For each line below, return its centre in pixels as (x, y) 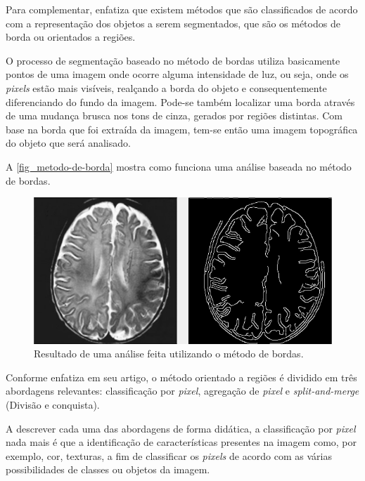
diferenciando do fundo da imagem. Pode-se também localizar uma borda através (180, 101)
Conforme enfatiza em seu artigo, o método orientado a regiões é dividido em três (181, 377)
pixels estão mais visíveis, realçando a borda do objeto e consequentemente (166, 87)
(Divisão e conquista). (53, 404)
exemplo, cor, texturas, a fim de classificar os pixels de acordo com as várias (169, 455)
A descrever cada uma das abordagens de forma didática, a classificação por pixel (181, 428)
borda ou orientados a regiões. (71, 37)
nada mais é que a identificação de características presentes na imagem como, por (181, 442)
